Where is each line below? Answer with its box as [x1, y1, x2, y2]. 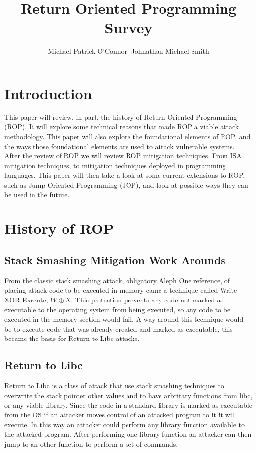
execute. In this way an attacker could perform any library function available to [4, 419, 245, 429]
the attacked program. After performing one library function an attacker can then [4, 429, 252, 439]
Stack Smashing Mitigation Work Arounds [4, 252, 225, 267]
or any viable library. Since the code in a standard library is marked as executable [4, 400, 252, 410]
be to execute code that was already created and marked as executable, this [4, 323, 233, 334]
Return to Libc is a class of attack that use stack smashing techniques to [4, 380, 224, 391]
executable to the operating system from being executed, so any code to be [4, 304, 231, 314]
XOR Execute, [4, 294, 48, 304]
